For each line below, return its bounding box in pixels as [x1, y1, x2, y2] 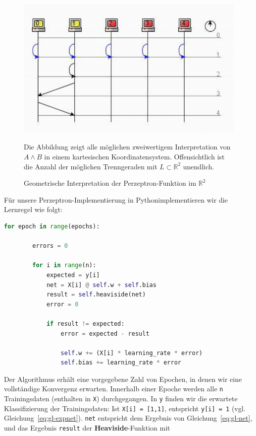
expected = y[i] [46, 271, 100, 279]
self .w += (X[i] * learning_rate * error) [60, 349, 203, 357]
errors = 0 [32, 242, 68, 250]
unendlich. [183, 161, 214, 171]
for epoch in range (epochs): [4, 222, 100, 230]
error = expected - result [60, 330, 150, 337]
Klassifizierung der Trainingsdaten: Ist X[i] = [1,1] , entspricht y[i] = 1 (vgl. [4, 403, 246, 413]
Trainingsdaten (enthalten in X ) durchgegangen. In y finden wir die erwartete [4, 393, 238, 404]
